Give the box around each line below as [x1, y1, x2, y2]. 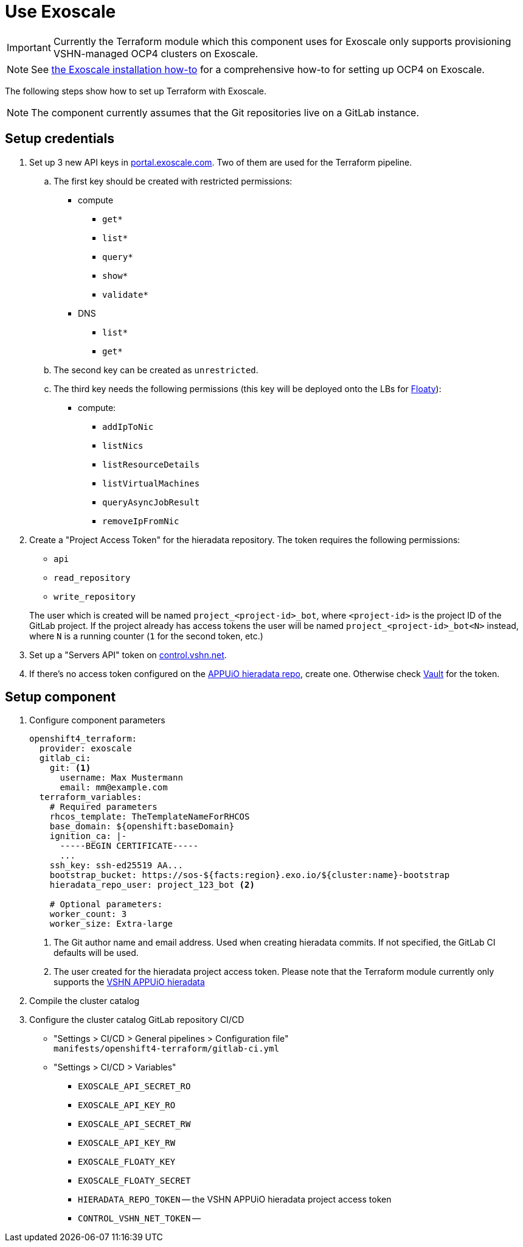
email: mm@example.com [60, 782, 168, 793]
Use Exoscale [5, 1, 116, 22]
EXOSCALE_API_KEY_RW [78, 1138, 176, 1148]
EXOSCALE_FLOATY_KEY [78, 1157, 176, 1167]
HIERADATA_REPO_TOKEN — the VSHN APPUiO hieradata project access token [78, 1194, 392, 1205]
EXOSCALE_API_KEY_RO [78, 1100, 176, 1111]
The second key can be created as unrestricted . [54, 364, 258, 375]
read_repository [54, 572, 131, 583]
